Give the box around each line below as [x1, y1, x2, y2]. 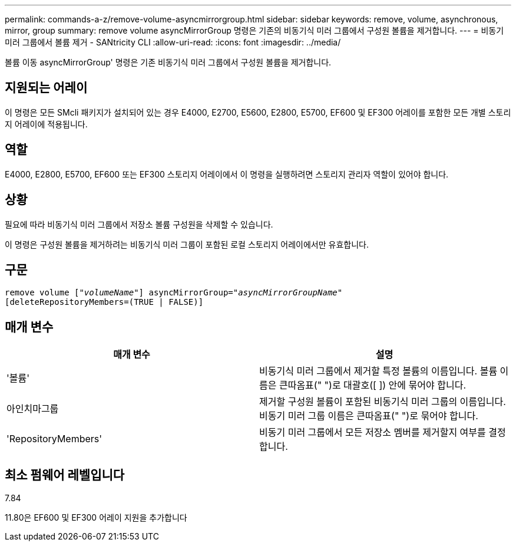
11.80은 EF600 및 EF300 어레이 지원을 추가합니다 [5, 512, 187, 523]
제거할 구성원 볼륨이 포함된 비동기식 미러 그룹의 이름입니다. [259, 396, 506, 408]
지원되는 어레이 [5, 80, 88, 96]
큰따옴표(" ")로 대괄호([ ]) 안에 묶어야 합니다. [279, 379, 466, 392]
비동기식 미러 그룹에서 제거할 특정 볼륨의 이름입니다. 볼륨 [259, 365, 498, 377]
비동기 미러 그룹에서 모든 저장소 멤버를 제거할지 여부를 [259, 426, 486, 439]
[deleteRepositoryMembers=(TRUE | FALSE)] [5, 297, 204, 307]
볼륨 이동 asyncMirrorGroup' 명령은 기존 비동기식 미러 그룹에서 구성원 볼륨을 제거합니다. [5, 57, 332, 67]
